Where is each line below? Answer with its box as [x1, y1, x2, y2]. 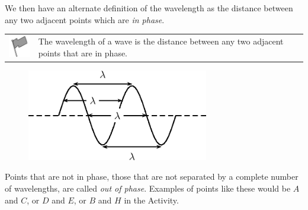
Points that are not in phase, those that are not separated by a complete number [5, 170, 299, 183]
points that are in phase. [38, 47, 128, 59]
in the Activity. [124, 193, 179, 206]
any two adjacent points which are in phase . [5, 13, 165, 26]
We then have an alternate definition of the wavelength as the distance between [5, 2, 293, 14]
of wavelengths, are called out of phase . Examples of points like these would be [5, 182, 291, 194]
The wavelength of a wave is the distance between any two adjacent [38, 35, 284, 47]
